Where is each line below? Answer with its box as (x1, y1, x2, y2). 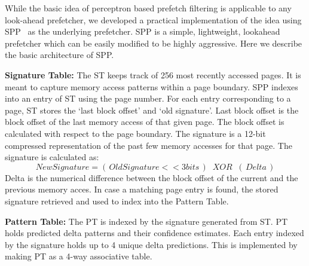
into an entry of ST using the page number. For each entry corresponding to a (5, 92, 291, 105)
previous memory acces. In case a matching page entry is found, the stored (5, 183, 279, 195)
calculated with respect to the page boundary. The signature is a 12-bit (5, 127, 266, 139)
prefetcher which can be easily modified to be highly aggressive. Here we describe (5, 36, 302, 49)
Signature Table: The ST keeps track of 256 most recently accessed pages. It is (5, 68, 301, 81)
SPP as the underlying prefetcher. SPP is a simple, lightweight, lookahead (5, 25, 280, 38)
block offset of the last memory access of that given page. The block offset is (5, 115, 284, 128)
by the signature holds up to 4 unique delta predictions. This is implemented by (5, 238, 298, 250)
